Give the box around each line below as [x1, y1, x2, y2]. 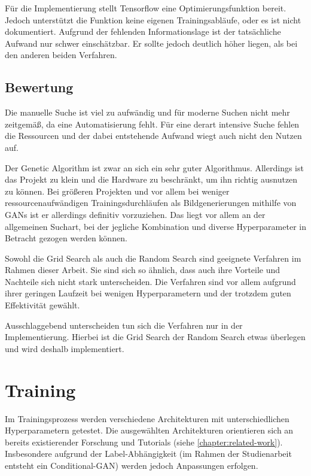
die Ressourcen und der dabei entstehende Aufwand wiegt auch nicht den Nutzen [5, 129, 302, 142]
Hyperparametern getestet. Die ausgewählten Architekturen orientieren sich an [5, 424, 294, 436]
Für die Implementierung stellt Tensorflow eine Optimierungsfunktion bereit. [5, 2, 286, 14]
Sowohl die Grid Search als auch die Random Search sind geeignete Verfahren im [5, 251, 301, 264]
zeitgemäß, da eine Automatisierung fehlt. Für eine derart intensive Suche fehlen [5, 117, 300, 130]
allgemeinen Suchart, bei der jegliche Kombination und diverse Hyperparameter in [5, 220, 306, 232]
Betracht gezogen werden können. [5, 232, 127, 244]
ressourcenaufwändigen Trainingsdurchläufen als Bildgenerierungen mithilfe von [5, 196, 297, 209]
